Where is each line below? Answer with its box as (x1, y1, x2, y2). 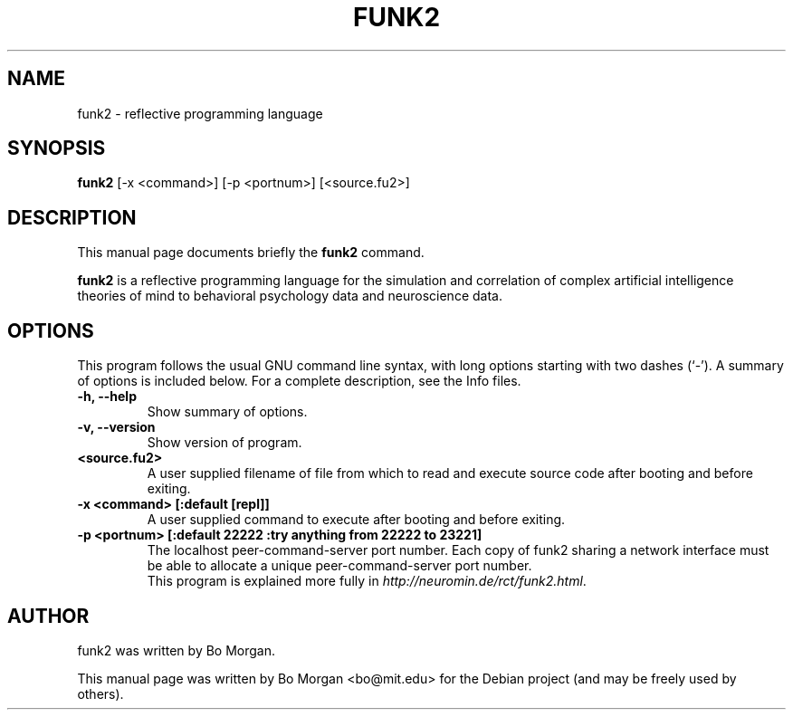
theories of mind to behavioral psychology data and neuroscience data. (77, 288, 502, 304)
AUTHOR (7, 604, 90, 627)
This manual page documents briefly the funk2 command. (77, 244, 425, 261)
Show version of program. (147, 435, 302, 451)
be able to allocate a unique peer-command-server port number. (147, 558, 532, 574)
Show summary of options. (147, 404, 308, 420)
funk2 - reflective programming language (77, 105, 323, 121)
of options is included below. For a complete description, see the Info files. (77, 373, 521, 389)
